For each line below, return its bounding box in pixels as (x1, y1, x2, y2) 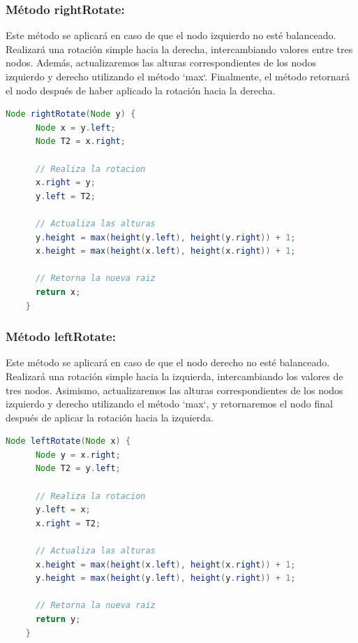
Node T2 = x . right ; (35, 136, 126, 147)
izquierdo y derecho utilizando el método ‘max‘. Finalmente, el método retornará (6, 69, 350, 83)
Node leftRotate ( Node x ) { (6, 436, 131, 447)
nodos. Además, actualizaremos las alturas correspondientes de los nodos (6, 55, 316, 70)
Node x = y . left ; (35, 122, 116, 133)
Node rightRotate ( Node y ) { (6, 109, 136, 120)
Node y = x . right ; (35, 449, 121, 460)
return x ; (35, 287, 81, 297)
